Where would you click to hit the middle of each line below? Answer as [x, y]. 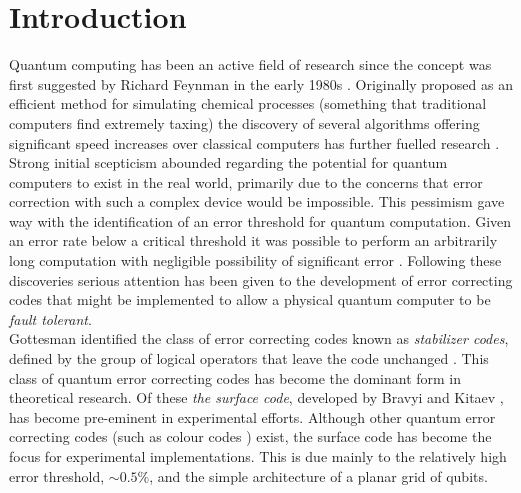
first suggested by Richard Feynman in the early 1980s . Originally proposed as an [261, 83]
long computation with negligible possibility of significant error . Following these [255, 260]
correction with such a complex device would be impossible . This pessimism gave [257, 201]
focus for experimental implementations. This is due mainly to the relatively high [258, 456]
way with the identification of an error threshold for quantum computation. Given [260, 220]
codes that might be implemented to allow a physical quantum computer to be [250, 299]
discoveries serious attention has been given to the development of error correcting [261, 279]
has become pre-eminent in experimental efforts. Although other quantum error [252, 416]
